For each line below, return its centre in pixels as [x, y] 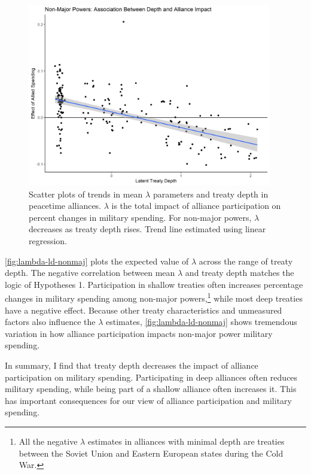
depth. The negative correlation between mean [90, 273]
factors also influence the [50, 322]
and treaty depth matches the [240, 273]
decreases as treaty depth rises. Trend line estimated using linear [147, 229]
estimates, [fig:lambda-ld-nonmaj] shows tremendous [201, 322]
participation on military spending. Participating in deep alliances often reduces [151, 377]
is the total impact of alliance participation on [196, 206]
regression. [48, 241]
